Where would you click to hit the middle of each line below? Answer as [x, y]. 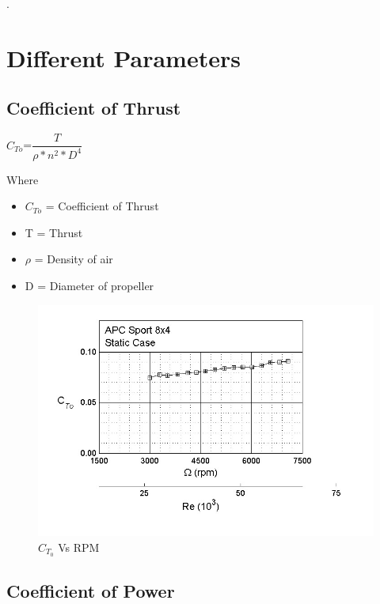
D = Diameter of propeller [89, 285]
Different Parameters [123, 57]
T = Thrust [54, 232]
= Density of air [74, 259]
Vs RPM [79, 547]
